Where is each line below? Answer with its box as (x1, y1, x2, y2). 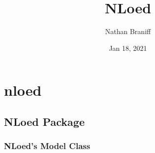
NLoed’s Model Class (4, 140, 91, 152)
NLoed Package (4, 114, 85, 129)
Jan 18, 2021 (109, 42, 147, 53)
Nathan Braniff (105, 26, 151, 37)
